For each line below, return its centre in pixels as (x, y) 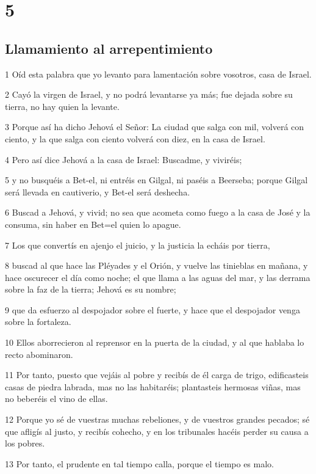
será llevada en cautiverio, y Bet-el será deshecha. (98, 191)
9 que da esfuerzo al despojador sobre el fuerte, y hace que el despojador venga (153, 309)
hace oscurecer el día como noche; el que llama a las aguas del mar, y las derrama (158, 277)
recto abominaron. (39, 354)
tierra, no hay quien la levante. (62, 106)
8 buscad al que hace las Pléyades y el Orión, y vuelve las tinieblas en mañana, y (156, 265)
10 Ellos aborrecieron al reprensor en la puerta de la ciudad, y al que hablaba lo (155, 342)
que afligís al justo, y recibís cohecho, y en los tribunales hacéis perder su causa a (157, 431)
